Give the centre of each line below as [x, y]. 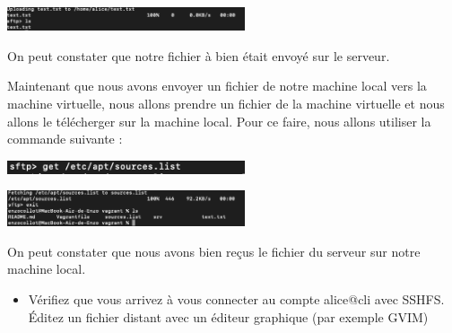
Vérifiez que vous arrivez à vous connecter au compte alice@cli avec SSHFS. [236, 299]
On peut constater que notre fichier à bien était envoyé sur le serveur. [199, 55]
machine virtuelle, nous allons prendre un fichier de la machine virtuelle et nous [226, 103]
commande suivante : [65, 139]
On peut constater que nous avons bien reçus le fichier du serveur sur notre [214, 251]
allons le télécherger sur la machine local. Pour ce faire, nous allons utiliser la [219, 121]
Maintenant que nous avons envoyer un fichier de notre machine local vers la [217, 86]
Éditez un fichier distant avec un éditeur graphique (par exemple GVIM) [228, 316]
